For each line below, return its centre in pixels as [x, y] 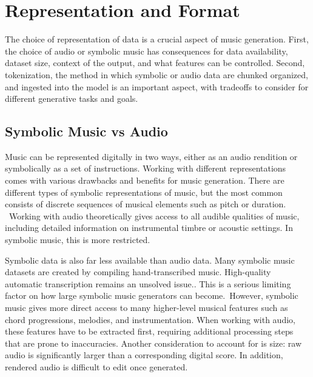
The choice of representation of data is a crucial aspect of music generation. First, [157, 39]
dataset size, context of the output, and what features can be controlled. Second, [155, 63]
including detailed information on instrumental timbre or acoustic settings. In [149, 228]
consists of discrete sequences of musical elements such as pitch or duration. [146, 204]
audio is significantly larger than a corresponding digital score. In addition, [144, 355]
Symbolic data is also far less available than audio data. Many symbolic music [150, 260]
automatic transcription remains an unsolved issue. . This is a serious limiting [148, 283]
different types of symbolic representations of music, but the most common [144, 192]
